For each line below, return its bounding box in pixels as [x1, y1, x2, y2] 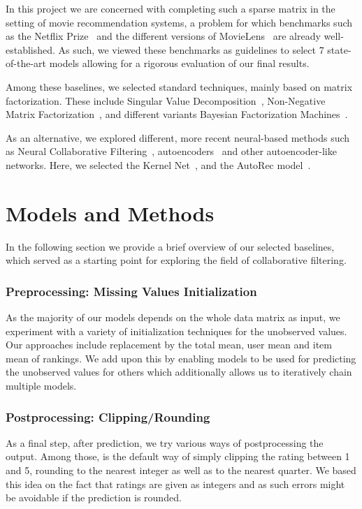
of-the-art [6, 56, 46, 71]
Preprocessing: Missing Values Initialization [6, 282, 257, 300]
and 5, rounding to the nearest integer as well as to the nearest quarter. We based [6, 463, 356, 478]
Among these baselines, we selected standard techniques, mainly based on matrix [6, 79, 353, 94]
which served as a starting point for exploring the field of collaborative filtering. [6, 253, 347, 267]
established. [6, 42, 55, 57]
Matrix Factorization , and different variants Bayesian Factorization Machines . [6, 107, 348, 121]
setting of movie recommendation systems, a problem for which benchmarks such [6, 15, 353, 29]
